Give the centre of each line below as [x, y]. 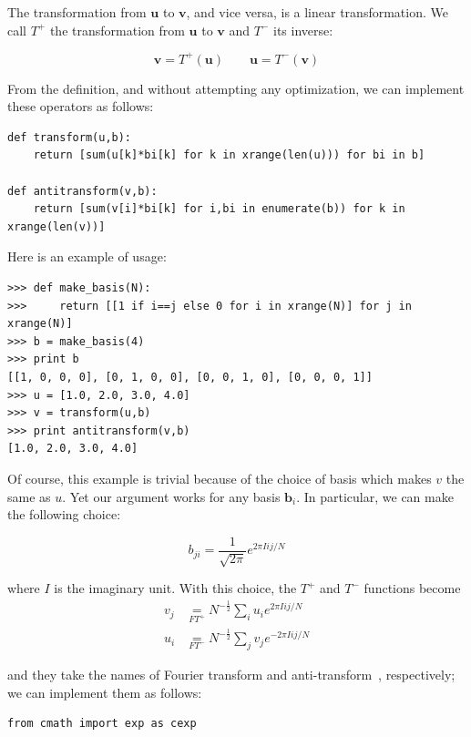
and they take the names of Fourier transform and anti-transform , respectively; [231, 675]
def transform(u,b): [70, 137]
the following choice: [64, 514]
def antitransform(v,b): [82, 191]
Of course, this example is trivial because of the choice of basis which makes [220, 478]
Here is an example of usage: [87, 256]
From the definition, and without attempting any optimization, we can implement [236, 88]
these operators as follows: [81, 106]
